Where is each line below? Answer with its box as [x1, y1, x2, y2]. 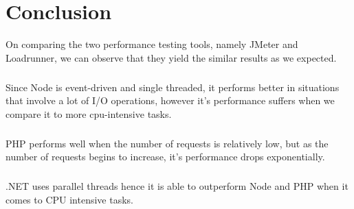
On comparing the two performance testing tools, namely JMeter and [5, 37, 298, 51]
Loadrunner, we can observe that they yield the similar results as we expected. [5, 50, 337, 64]
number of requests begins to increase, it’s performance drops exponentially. [5, 149, 325, 164]
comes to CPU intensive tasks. [5, 193, 133, 206]
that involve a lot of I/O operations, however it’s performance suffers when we [5, 93, 335, 108]
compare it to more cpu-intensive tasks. [5, 106, 172, 121]
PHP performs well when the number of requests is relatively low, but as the [5, 136, 329, 150]
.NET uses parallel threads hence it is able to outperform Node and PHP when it [5, 179, 349, 193]
